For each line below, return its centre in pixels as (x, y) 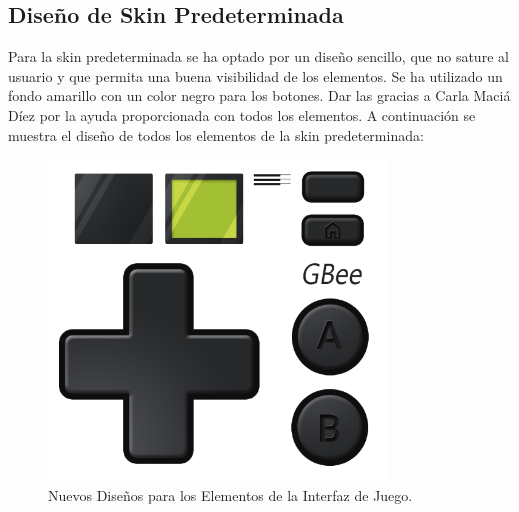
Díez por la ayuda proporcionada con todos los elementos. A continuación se (242, 114)
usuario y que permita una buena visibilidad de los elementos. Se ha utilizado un (255, 75)
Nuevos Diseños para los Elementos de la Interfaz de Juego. (230, 494)
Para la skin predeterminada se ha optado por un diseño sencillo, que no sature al (258, 56)
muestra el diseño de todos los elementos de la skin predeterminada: (216, 134)
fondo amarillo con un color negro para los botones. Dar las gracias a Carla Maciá (259, 95)
